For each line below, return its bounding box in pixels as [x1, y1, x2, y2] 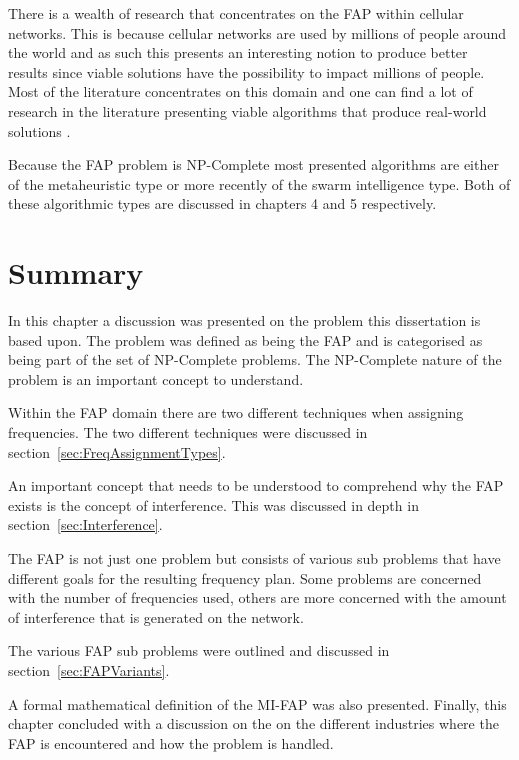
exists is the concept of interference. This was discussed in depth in [8, 494, 419, 515]
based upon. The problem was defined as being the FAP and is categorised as [8, 329, 483, 350]
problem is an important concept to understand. [8, 368, 304, 389]
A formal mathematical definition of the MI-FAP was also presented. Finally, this [8, 693, 507, 714]
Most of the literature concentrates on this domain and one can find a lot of [8, 81, 473, 102]
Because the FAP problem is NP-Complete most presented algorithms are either [8, 154, 499, 175]
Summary [8, 252, 144, 293]
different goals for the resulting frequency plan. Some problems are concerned [8, 567, 482, 588]
